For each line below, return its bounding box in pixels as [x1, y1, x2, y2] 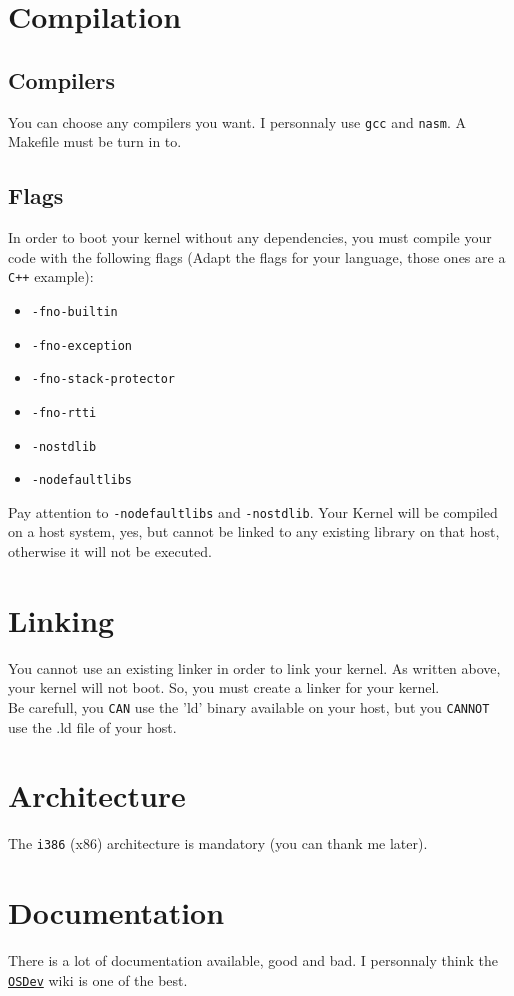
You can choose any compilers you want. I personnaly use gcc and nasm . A [8, 111, 467, 132]
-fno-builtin [31, 304, 118, 319]
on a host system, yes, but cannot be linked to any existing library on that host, [8, 521, 500, 542]
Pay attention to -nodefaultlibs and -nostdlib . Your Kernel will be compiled [8, 501, 498, 522]
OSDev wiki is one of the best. [8, 969, 188, 990]
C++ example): [8, 266, 94, 287]
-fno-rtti [31, 405, 97, 420]
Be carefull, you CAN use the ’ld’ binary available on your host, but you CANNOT [8, 696, 490, 717]
